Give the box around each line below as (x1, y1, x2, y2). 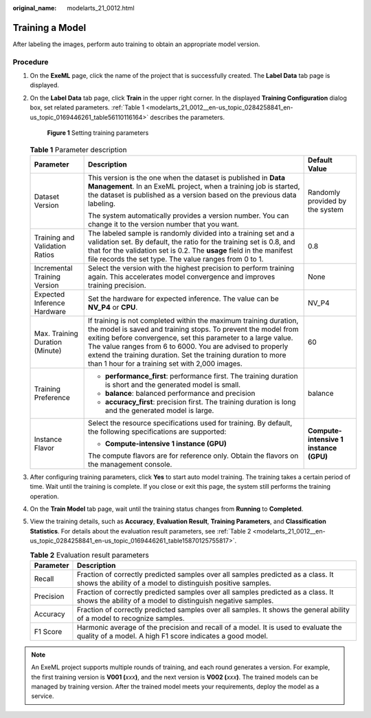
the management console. (87, 459, 172, 469)
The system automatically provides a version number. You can (87, 211, 289, 220)
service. (31, 692, 54, 700)
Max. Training (34, 328, 78, 338)
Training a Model (12, 21, 87, 34)
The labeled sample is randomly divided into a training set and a (87, 228, 295, 237)
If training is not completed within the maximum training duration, (87, 315, 299, 325)
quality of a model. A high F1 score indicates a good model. (76, 631, 268, 640)
